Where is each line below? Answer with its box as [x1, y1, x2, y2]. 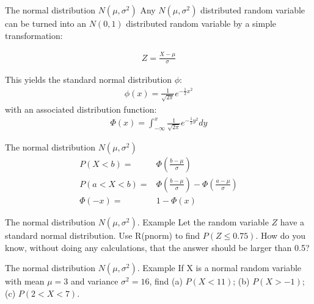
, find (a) [149, 275, 183, 288]
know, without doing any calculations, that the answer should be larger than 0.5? [5, 241, 310, 253]
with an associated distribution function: [5, 102, 157, 115]
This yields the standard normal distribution [5, 73, 172, 86]
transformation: [5, 29, 63, 41]
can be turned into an [5, 17, 87, 29]
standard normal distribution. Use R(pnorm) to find [5, 228, 200, 241]
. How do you [255, 228, 306, 241]
